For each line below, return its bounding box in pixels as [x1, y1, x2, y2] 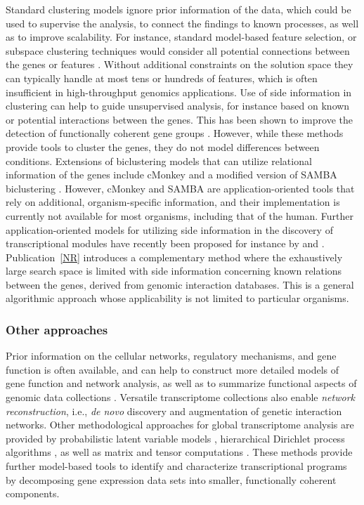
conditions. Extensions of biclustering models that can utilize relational [6, 153, 312, 168]
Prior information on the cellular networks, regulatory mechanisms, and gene [6, 348, 337, 363]
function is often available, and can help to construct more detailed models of [6, 362, 339, 376]
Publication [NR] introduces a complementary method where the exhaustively [6, 249, 343, 264]
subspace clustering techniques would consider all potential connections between [6, 43, 350, 58]
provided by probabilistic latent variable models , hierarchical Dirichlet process [6, 431, 345, 445]
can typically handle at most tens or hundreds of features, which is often [6, 70, 318, 85]
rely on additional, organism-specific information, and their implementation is [6, 195, 340, 209]
